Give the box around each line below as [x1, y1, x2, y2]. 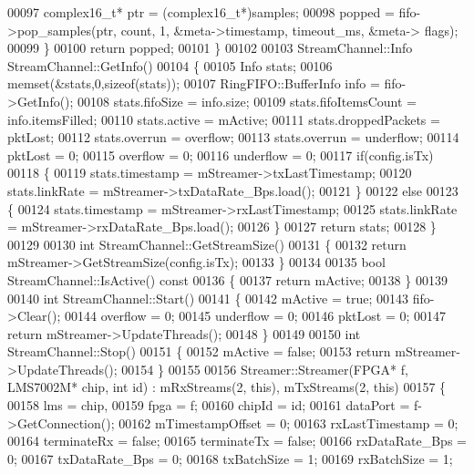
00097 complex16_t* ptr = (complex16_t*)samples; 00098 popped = [7, 3, 395, 21]
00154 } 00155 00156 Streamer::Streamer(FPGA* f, [121, 359, 408, 378]
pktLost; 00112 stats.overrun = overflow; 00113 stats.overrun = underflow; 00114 [7, 128, 459, 147]
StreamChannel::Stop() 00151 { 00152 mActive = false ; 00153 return [7, 342, 391, 361]
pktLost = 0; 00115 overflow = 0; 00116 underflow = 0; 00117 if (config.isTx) [7, 145, 434, 164]
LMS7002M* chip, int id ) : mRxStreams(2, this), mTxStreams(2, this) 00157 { [7, 377, 447, 397]
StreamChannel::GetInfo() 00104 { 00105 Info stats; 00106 [7, 56, 333, 75]
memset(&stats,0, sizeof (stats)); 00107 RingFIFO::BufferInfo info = [7, 74, 380, 93]
